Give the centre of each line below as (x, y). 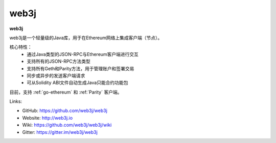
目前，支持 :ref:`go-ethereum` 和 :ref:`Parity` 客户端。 (66, 92)
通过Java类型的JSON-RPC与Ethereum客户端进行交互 (83, 54)
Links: (16, 101)
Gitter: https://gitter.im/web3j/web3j (60, 132)
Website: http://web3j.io (48, 118)
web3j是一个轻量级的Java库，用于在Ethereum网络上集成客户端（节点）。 (86, 38)
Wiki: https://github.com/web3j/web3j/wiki (67, 125)
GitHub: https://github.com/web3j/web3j (65, 111)
